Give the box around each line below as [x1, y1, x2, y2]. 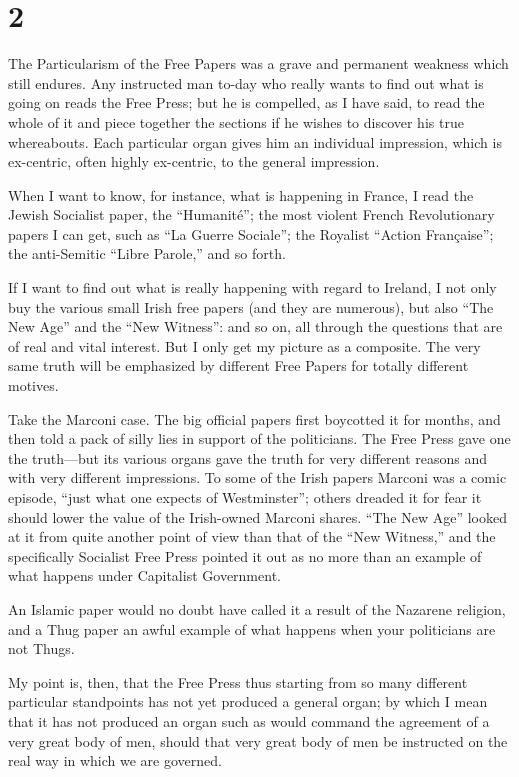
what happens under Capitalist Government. [8, 565, 281, 586]
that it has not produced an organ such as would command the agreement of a [8, 710, 490, 731]
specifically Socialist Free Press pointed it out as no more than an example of [8, 545, 482, 566]
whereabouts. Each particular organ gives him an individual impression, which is [8, 131, 502, 152]
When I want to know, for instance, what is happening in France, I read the [8, 184, 474, 205]
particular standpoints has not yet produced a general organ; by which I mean [8, 691, 488, 712]
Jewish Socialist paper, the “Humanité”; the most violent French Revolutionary [8, 204, 495, 225]
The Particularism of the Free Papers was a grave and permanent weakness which [8, 53, 509, 74]
